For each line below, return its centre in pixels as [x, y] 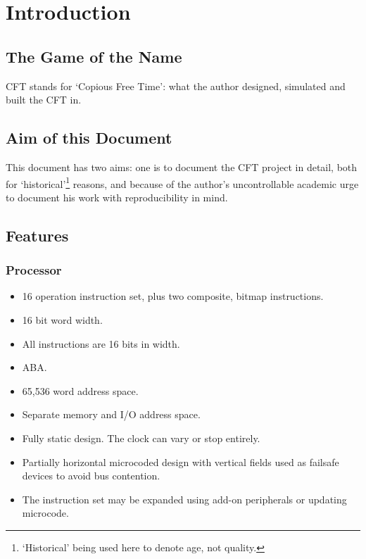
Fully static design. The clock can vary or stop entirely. [141, 438]
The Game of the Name [94, 56]
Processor [34, 270]
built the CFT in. [44, 100]
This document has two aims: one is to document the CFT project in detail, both [182, 167]
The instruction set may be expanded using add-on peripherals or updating [184, 499]
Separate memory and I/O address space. [111, 414]
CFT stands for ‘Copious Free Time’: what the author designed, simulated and [176, 86]
